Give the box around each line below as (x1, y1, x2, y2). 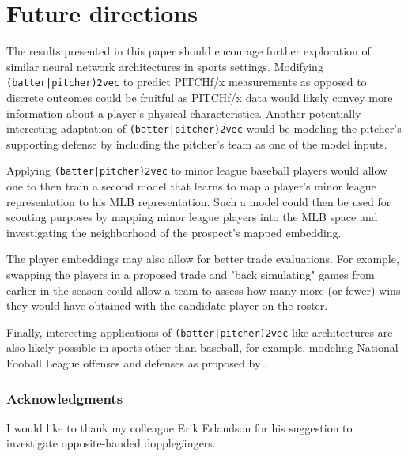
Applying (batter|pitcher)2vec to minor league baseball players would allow (6, 162, 388, 179)
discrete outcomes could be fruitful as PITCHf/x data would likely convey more (6, 89, 393, 105)
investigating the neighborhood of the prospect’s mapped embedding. (6, 224, 342, 240)
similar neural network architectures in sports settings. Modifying (6, 58, 323, 74)
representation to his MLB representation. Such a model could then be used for (6, 193, 391, 209)
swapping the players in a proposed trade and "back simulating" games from (6, 266, 375, 283)
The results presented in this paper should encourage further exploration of (6, 43, 371, 59)
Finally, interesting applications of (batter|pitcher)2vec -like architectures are (6, 323, 393, 340)
